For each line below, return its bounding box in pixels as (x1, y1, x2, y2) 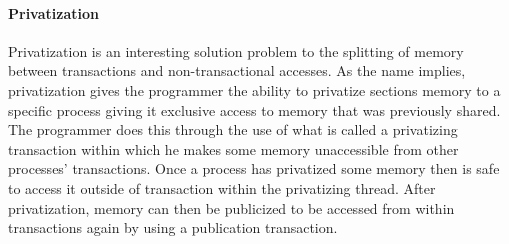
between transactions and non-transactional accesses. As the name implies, (8, 60, 466, 81)
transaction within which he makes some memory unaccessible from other (8, 138, 459, 159)
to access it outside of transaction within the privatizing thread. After (8, 177, 436, 198)
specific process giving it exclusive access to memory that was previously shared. (8, 99, 501, 120)
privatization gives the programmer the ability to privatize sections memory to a (8, 79, 501, 100)
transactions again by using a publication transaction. (8, 217, 338, 238)
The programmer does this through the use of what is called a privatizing (8, 119, 458, 140)
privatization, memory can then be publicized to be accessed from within (8, 197, 455, 218)
